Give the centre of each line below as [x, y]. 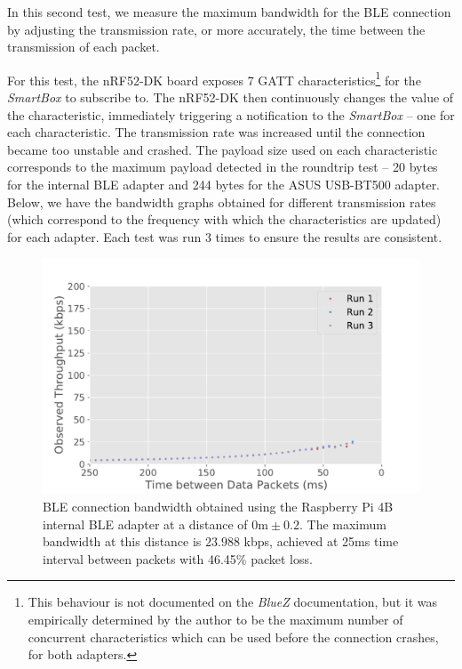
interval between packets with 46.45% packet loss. [178, 558]
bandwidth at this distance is [122, 541]
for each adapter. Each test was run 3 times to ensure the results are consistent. [225, 236]
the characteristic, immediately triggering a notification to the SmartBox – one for [231, 114]
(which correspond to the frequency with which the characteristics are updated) [224, 219]
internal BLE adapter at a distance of [145, 524]
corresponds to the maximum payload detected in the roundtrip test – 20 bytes [223, 167]
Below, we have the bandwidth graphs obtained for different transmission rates [222, 202]
